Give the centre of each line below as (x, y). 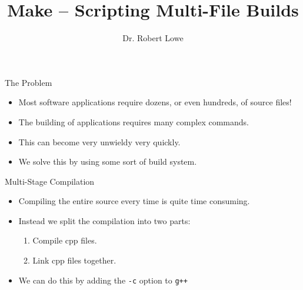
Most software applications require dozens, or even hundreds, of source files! (155, 102)
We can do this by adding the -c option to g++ (103, 280)
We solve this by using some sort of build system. (108, 161)
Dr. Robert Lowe (153, 38)
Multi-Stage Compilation (50, 181)
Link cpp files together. (74, 260)
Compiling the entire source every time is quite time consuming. (134, 201)
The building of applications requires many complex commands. (134, 121)
